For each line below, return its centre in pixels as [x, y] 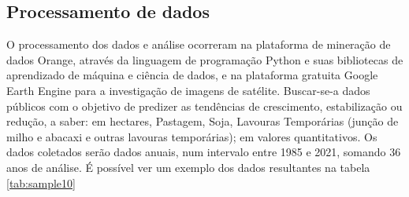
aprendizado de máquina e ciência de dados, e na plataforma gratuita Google [192, 75]
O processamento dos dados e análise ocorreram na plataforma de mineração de [199, 44]
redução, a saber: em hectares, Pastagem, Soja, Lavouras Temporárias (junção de [203, 121]
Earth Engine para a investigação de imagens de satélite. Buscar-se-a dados [188, 90]
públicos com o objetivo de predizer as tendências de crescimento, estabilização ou [204, 106]
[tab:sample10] [41, 182]
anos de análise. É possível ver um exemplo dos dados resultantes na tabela [188, 167]
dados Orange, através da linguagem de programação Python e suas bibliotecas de [205, 59]
